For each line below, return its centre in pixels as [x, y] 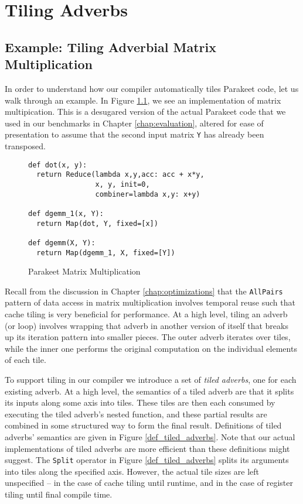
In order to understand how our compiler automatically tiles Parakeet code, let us [152, 88]
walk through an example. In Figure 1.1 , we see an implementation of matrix [143, 100]
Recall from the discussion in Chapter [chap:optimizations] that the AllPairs [144, 291]
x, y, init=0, [122, 184]
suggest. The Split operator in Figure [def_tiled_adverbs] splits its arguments [147, 460]
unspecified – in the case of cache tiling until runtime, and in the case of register [149, 483]
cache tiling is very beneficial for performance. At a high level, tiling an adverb [146, 314]
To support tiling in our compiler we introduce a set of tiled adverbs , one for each [151, 379]
